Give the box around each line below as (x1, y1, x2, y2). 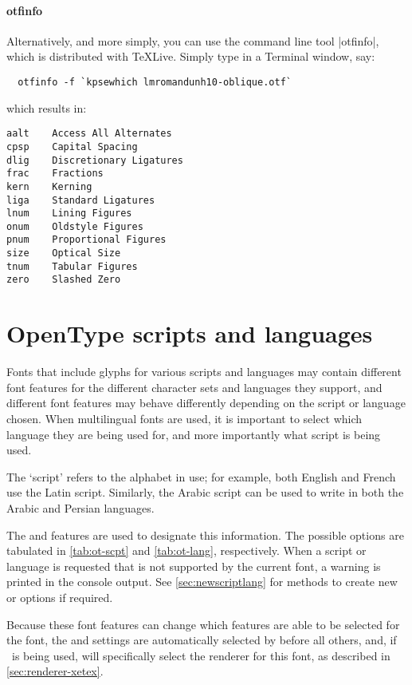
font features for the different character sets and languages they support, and (6, 378, 383, 395)
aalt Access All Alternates (6, 128, 172, 140)
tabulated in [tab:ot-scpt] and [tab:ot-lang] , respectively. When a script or (6, 542, 367, 559)
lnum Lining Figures (6, 208, 132, 220)
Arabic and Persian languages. (6, 499, 155, 516)
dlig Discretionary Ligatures (6, 154, 183, 166)
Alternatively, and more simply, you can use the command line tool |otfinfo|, (6, 32, 379, 49)
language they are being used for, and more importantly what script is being (6, 426, 381, 442)
